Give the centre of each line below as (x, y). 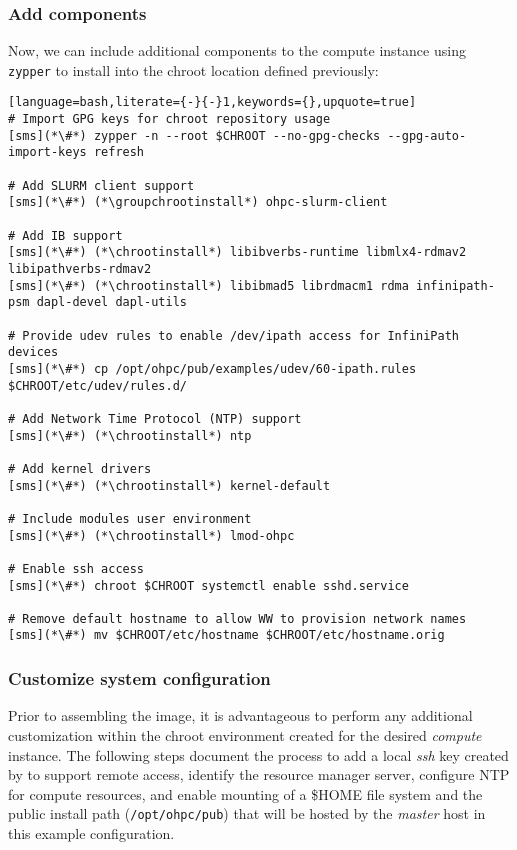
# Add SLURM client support (101, 185)
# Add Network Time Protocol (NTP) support (155, 418)
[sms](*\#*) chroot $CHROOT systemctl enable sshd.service (208, 585)
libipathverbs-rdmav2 (80, 269)
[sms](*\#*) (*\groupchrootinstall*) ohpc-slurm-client (198, 202)
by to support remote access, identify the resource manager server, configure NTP (259, 774)
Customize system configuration (139, 678)
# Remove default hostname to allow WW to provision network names (237, 618)
